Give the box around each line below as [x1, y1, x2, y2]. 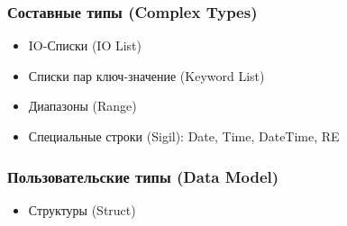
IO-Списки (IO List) [28, 36, 142, 55]
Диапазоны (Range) [28, 96, 137, 115]
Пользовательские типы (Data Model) [7, 165, 279, 187]
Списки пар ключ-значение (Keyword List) [28, 66, 265, 85]
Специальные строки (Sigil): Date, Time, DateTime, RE [28, 127, 340, 145]
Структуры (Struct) [28, 200, 136, 219]
